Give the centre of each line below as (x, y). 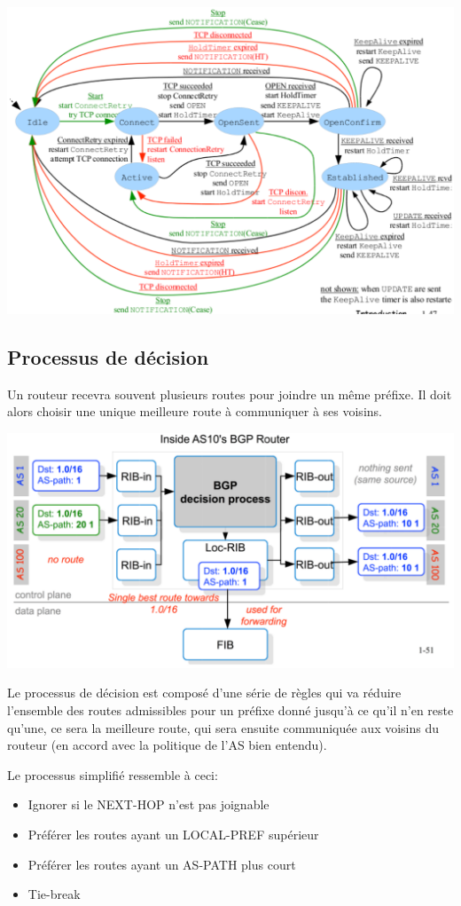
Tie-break (54, 894)
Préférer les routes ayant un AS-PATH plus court (162, 864)
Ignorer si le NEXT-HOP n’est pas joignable (148, 804)
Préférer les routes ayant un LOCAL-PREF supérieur (173, 834)
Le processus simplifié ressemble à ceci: (113, 774)
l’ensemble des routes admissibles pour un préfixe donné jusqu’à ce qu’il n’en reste (230, 709)
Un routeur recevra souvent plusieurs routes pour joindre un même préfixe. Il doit (230, 394)
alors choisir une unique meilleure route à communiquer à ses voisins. (195, 411)
